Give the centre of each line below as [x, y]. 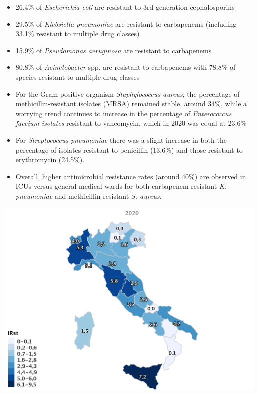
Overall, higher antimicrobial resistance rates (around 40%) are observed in [131, 176]
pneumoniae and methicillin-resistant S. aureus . [89, 195]
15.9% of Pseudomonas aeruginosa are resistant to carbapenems [114, 50]
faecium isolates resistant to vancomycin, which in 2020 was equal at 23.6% [131, 123]
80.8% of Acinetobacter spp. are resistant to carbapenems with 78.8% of [126, 67]
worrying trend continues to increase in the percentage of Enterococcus [124, 113]
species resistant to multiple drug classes [78, 76]
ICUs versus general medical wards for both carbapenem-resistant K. [121, 186]
